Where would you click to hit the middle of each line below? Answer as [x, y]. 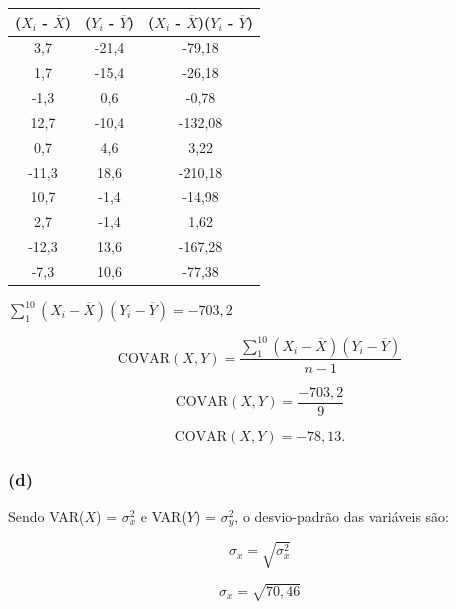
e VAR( [163, 515]
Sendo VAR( [46, 515]
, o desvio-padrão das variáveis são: [341, 515]
